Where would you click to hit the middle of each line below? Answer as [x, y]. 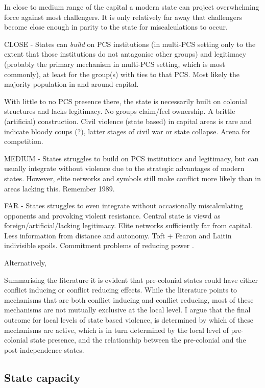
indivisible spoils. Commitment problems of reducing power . [99, 245]
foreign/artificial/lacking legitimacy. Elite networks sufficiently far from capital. [128, 225]
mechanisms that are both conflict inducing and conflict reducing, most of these [129, 299]
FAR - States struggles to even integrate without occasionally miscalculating [124, 205]
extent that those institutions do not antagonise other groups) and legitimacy [125, 54]
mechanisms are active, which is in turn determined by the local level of [116, 330]
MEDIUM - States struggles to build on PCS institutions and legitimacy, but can [131, 158]
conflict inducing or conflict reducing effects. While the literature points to [121, 290]
